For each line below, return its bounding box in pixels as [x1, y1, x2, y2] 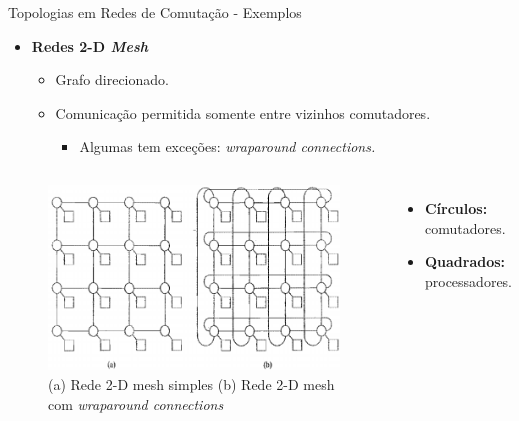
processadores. [424, 270, 513, 291]
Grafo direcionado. [55, 69, 169, 90]
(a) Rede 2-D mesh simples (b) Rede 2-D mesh [48, 374, 335, 395]
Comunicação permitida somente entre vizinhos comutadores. [55, 102, 431, 123]
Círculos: [424, 197, 488, 218]
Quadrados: [424, 251, 506, 272]
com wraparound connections [48, 393, 224, 414]
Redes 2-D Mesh [31, 35, 148, 56]
